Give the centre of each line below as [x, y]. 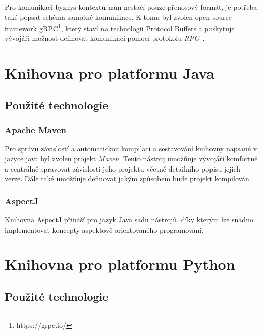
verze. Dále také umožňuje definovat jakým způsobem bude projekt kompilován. [128, 178]
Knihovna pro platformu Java [110, 73]
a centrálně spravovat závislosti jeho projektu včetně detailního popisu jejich [123, 168]
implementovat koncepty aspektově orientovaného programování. [104, 229]
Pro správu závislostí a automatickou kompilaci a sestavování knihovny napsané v [131, 149]
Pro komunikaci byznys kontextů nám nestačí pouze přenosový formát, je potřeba [131, 7]
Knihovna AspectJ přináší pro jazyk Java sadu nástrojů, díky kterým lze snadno [129, 219]
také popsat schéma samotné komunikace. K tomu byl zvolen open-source [118, 16]
